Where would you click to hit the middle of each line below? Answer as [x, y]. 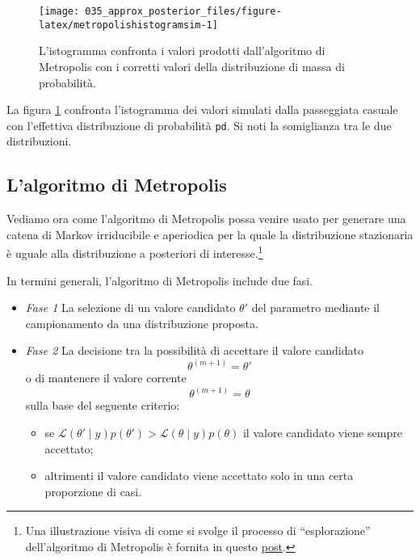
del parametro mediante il [315, 307]
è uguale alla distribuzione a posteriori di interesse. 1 [135, 252]
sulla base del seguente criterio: [103, 405]
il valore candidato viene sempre [322, 433]
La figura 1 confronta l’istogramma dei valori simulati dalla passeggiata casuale [202, 109]
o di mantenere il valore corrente [106, 378]
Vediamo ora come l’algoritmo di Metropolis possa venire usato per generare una [206, 219]
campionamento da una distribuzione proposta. [142, 323]
